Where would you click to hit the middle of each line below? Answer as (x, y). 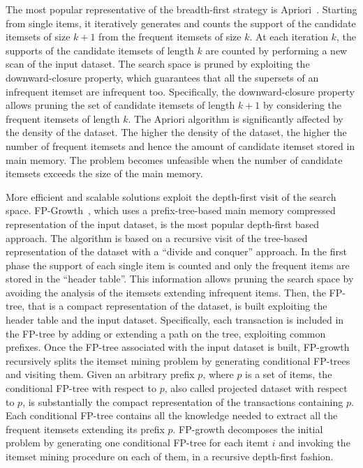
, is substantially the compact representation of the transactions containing (183, 401)
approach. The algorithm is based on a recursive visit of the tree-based (157, 237)
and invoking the (314, 443)
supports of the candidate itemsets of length (100, 50)
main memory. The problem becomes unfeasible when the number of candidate (174, 159)
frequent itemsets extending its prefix (85, 429)
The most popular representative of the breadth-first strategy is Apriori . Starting (181, 9)
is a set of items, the (289, 374)
